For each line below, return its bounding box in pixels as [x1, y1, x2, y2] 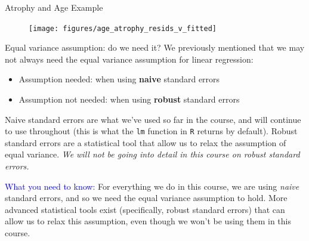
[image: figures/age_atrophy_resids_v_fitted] [29, 24, 217, 33]
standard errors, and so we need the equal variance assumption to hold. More [5, 191, 288, 204]
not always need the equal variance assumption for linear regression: [5, 52, 254, 65]
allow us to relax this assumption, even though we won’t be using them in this [5, 215, 291, 227]
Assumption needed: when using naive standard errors [18, 73, 220, 85]
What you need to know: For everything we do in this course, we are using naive [5, 180, 299, 192]
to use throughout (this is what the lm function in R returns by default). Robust [5, 125, 298, 137]
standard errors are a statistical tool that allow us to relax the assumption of [5, 136, 286, 149]
